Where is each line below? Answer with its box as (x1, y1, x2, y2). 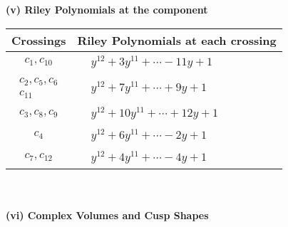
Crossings (11, 31, 66, 48)
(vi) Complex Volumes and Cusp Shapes (6, 208, 209, 223)
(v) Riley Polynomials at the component (6, 2, 208, 16)
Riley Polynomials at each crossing (77, 31, 277, 48)
